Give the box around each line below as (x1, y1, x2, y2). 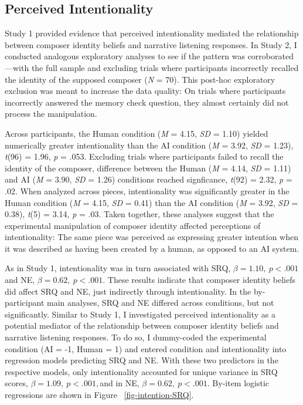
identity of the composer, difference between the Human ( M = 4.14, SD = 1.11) (5, 161, 291, 174)
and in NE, (100, 377, 139, 389)
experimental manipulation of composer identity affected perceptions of (5, 219, 261, 231)
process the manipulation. (5, 107, 97, 120)
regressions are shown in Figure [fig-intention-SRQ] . (5, 389, 194, 401)
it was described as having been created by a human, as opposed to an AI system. (5, 242, 299, 254)
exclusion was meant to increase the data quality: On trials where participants (5, 85, 286, 97)
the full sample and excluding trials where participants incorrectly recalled (31, 61, 299, 73)
